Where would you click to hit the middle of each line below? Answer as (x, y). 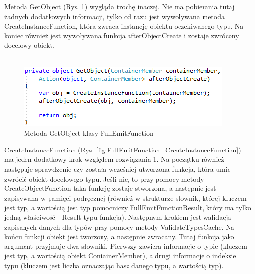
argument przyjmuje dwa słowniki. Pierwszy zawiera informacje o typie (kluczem (126, 246)
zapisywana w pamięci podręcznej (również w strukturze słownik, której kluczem (126, 198)
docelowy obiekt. (29, 45)
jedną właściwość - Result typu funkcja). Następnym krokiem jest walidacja (118, 217)
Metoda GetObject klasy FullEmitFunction (89, 133)
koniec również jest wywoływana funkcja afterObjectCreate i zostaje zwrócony (122, 35)
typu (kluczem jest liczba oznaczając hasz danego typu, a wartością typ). (114, 265)
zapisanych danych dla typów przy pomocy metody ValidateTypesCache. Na (119, 227)
